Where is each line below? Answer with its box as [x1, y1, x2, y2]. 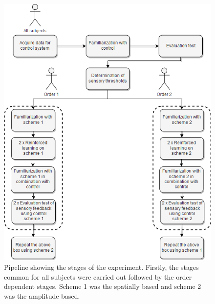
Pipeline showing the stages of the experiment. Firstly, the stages [4, 262, 199, 272]
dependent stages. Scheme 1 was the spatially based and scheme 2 [4, 281, 201, 291]
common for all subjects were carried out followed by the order [4, 271, 192, 282]
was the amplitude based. [4, 290, 80, 301]
